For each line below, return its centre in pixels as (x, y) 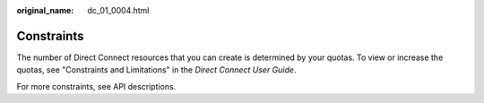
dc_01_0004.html (118, 10)
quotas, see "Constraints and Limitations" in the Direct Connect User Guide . (156, 70)
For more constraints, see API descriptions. (96, 86)
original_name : (45, 10)
